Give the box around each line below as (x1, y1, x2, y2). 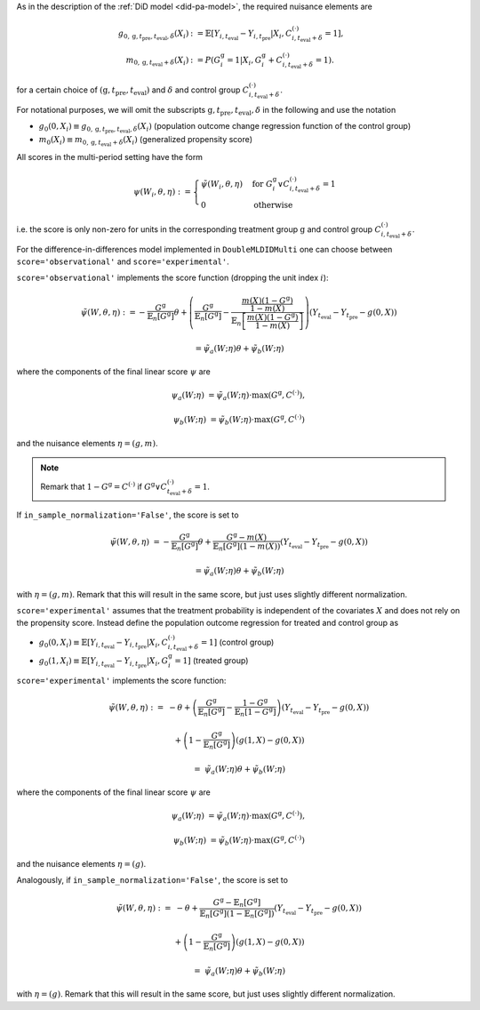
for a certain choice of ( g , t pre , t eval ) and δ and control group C (16, 84, 249, 97)
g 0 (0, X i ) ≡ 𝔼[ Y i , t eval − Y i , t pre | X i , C (38, 637, 169, 651)
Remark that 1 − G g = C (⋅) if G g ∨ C (40, 480, 168, 493)
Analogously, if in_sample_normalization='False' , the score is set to (16, 875, 289, 886)
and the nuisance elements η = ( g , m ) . (16, 437, 158, 448)
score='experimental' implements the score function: (16, 675, 227, 685)
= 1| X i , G (227, 54, 262, 67)
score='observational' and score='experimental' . (16, 256, 230, 267)
